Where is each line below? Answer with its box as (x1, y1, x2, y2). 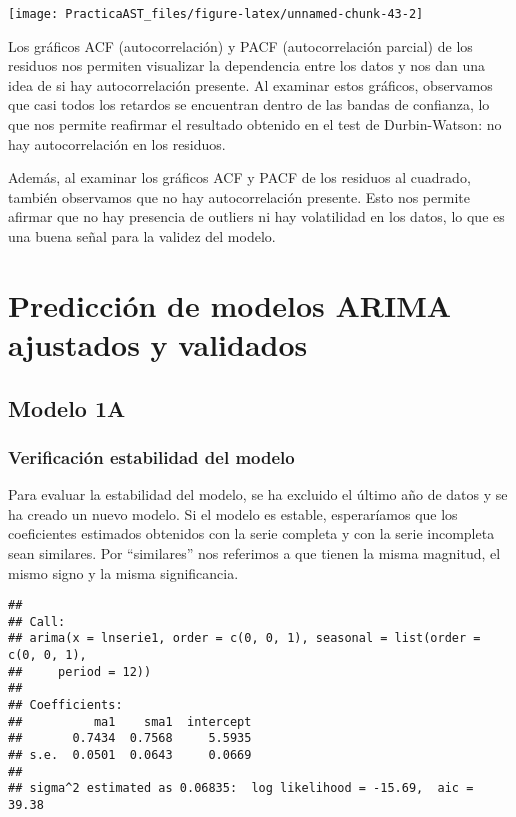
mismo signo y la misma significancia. (8, 562, 239, 583)
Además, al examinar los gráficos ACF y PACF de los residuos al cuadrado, (8, 167, 471, 188)
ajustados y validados (8, 323, 308, 364)
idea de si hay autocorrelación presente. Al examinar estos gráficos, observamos (8, 74, 493, 95)
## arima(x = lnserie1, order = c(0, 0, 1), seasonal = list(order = (8, 631, 481, 646)
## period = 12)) (8, 664, 152, 679)
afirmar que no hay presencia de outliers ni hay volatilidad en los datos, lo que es (8, 206, 505, 227)
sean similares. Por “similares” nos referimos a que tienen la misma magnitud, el (8, 542, 501, 563)
